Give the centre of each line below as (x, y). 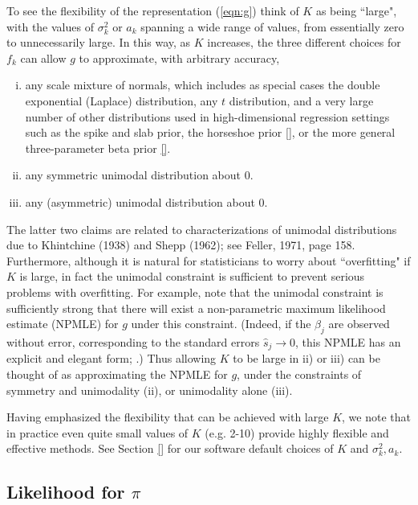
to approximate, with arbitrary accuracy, (179, 57)
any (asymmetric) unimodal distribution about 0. (146, 201)
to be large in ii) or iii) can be (306, 358)
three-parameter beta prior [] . (98, 148)
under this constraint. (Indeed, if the (221, 324)
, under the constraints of (299, 374)
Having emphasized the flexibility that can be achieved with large (168, 417)
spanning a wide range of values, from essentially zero (272, 26)
